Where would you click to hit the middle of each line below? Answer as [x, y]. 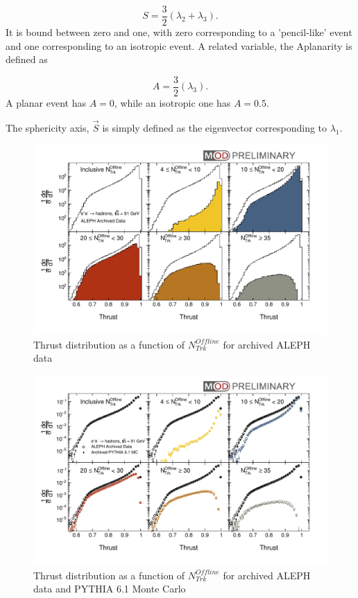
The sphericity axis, [48, 127]
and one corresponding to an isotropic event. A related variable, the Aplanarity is [179, 45]
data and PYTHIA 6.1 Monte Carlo [110, 589]
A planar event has [46, 102]
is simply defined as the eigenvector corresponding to [215, 127]
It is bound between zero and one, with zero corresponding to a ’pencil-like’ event [179, 32]
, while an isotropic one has [172, 102]
